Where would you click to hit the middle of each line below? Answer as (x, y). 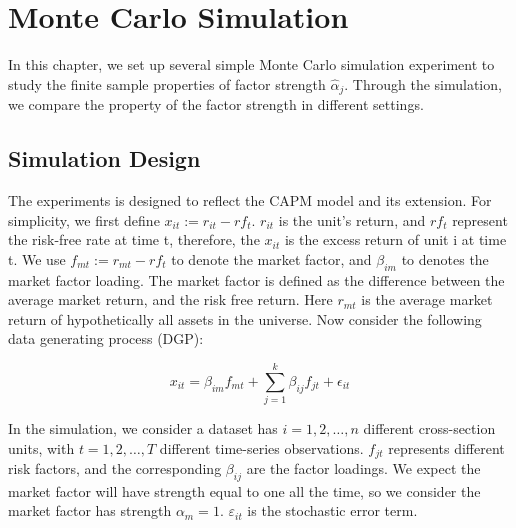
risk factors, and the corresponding (115, 468)
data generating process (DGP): (106, 338)
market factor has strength (90, 510)
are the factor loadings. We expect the (363, 468)
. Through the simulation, (423, 83)
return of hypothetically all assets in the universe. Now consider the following (245, 318)
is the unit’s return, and (352, 219)
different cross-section (429, 428)
